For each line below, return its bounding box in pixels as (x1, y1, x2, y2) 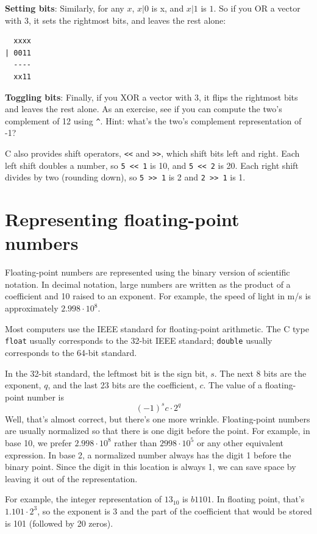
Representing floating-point (5, 207, 240, 232)
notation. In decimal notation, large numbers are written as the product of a (5, 277, 291, 290)
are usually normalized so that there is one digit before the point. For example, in (5, 424, 310, 437)
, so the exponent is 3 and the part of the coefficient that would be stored (37, 504, 312, 517)
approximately (5, 302, 59, 315)
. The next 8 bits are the (214, 366, 307, 379)
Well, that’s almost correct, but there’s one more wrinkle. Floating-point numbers (5, 412, 310, 425)
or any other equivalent (196, 436, 283, 449)
